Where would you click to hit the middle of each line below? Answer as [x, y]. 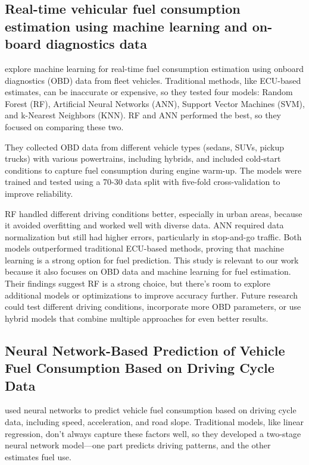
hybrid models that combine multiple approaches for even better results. [137, 318]
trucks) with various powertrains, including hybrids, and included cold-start [143, 158]
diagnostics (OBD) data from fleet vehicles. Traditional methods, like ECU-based [153, 80]
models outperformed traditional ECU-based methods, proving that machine [144, 248]
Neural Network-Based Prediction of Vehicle [145, 350]
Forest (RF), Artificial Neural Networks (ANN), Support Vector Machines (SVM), [155, 103]
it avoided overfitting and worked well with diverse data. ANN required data [144, 225]
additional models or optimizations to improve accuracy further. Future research [151, 295]
